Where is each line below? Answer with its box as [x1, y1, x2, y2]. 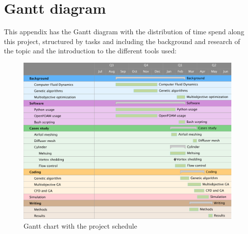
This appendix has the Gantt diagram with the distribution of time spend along [4, 26, 245, 37]
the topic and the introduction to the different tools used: [4, 46, 177, 56]
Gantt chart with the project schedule [24, 220, 137, 231]
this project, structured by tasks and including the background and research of [4, 36, 240, 46]
